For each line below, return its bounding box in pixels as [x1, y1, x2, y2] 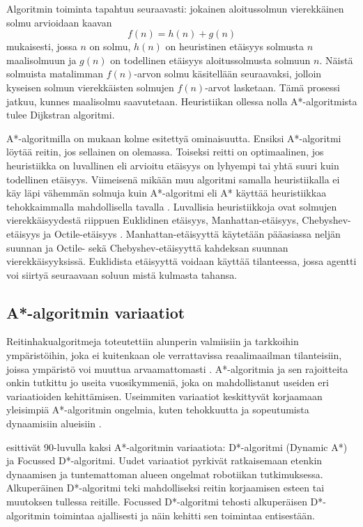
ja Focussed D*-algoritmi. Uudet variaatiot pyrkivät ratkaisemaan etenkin [6, 453, 323, 468]
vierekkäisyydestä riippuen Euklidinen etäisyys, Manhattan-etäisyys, [6, 213, 299, 227]
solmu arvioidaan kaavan [6, 15, 112, 29]
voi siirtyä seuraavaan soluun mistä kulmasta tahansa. [6, 267, 238, 282]
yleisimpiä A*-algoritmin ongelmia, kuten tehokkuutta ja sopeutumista [6, 402, 309, 417]
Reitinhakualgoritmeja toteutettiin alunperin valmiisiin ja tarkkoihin [6, 334, 299, 349]
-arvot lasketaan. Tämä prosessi [205, 79, 340, 94]
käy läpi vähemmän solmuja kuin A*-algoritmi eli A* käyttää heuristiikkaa [6, 185, 327, 200]
